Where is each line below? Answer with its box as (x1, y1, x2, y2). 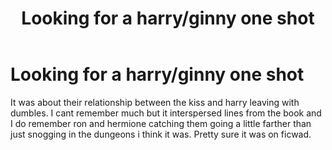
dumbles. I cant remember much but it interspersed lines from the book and (10, 107, 322, 119)
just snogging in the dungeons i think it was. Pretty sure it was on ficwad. (10, 128, 312, 140)
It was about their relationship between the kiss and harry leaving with (10, 96, 300, 108)
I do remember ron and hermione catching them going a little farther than (10, 117, 312, 129)
